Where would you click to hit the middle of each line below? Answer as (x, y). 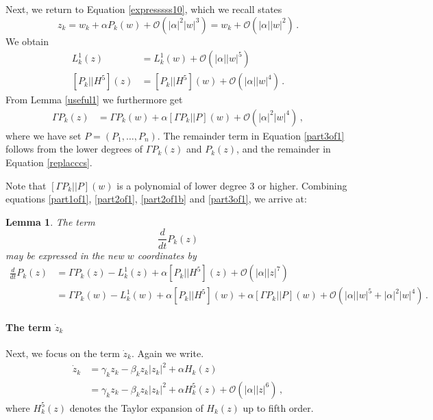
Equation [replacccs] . (49, 162)
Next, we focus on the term (63, 353)
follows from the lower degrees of (74, 149)
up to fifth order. (278, 407)
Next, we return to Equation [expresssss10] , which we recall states (144, 9)
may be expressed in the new (65, 255)
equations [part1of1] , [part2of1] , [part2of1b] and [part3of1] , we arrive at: (156, 199)
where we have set (44, 135)
